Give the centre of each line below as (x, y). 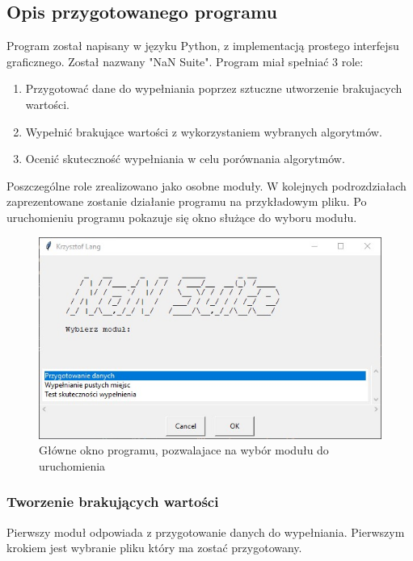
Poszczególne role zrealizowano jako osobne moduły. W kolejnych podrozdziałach (206, 185)
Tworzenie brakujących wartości (113, 502)
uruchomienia (72, 465)
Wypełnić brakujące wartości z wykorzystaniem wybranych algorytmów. (204, 131)
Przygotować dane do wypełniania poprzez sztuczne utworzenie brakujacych (214, 88)
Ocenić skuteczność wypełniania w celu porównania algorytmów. (185, 159)
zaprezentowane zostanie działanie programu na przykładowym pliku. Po (187, 201)
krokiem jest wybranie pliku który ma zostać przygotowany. (154, 548)
